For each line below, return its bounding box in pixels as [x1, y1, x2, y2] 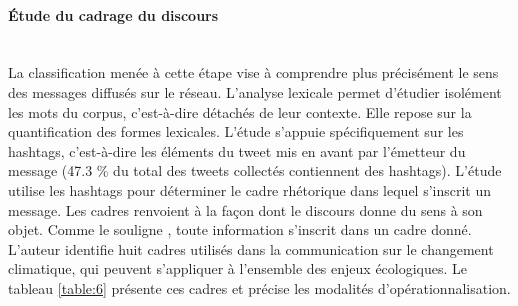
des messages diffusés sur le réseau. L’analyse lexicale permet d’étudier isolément [8, 81, 502, 102]
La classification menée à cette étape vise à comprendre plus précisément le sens [8, 62, 499, 83]
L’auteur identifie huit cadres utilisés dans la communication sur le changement [8, 238, 494, 259]
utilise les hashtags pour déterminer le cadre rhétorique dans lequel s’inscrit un [8, 179, 492, 200]
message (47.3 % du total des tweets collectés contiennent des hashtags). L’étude [8, 160, 502, 181]
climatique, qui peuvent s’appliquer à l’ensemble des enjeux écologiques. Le [8, 258, 468, 279]
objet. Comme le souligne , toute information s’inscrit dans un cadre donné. [8, 219, 472, 240]
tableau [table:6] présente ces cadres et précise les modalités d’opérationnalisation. [8, 277, 511, 298]
